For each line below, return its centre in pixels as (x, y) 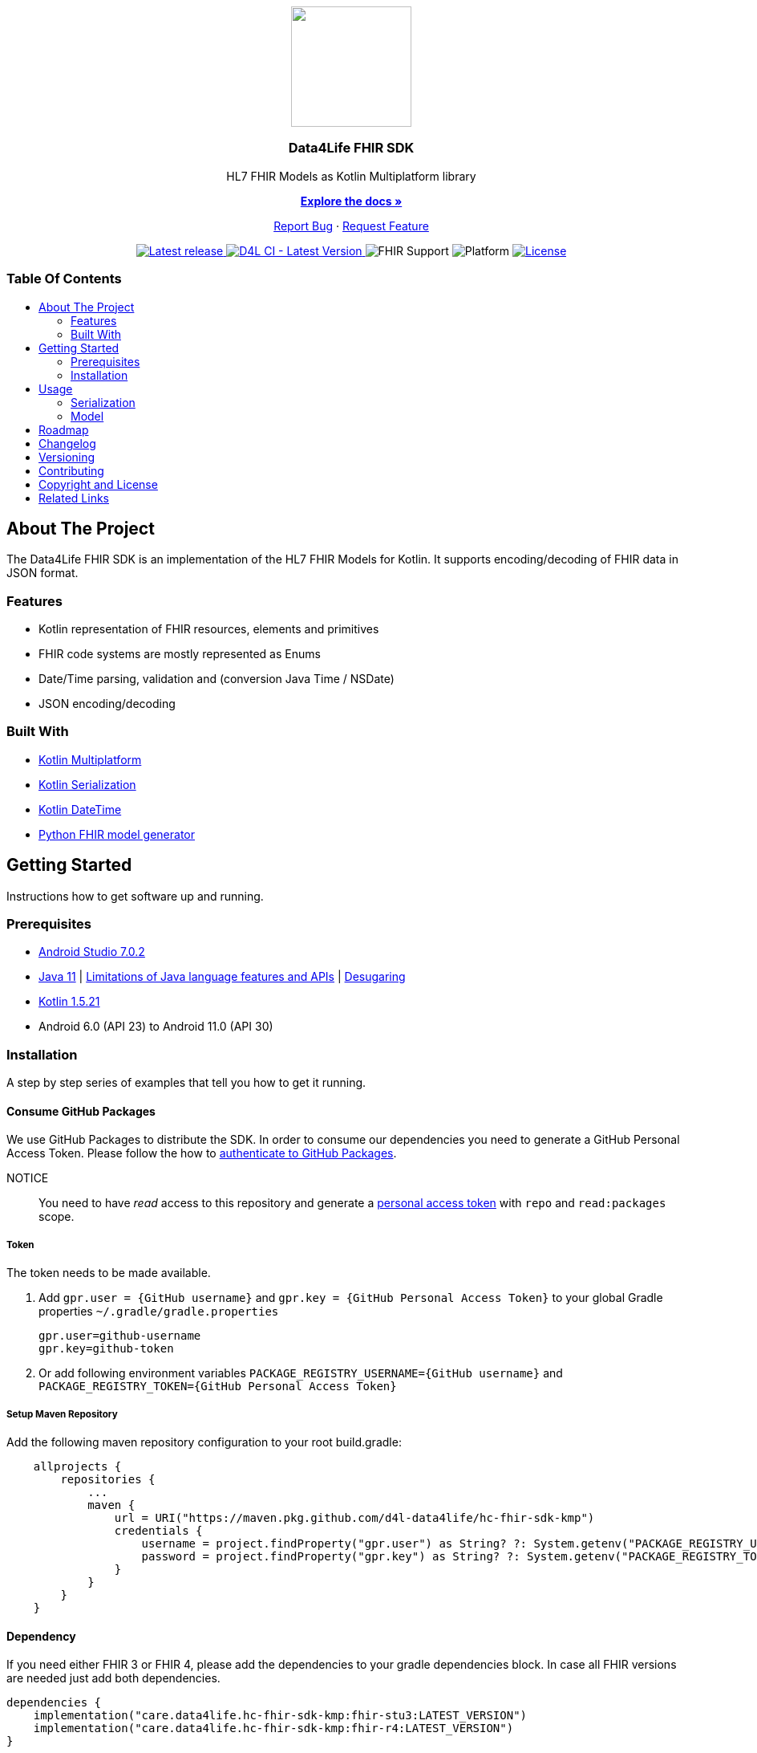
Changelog (67, 443)
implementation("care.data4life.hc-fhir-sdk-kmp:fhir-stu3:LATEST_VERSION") (280, 1716)
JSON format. (43, 573)
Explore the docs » (351, 201)
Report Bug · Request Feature (351, 226)
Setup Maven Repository (62, 1414)
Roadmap (64, 429)
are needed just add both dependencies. (113, 1678)
